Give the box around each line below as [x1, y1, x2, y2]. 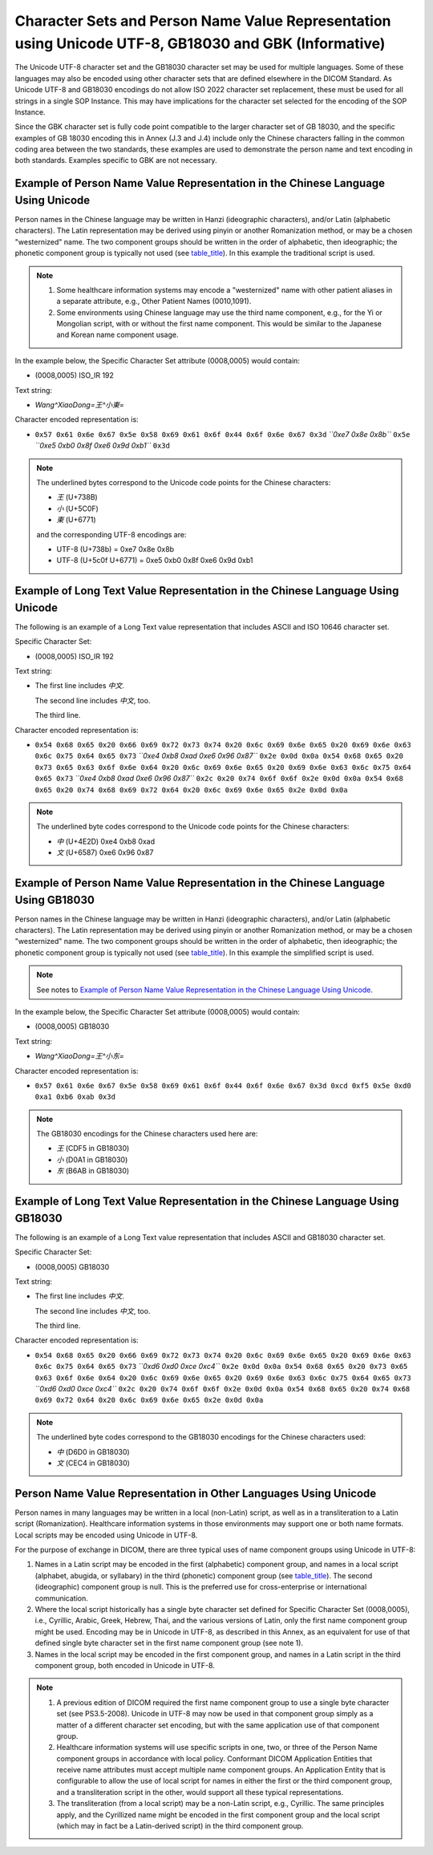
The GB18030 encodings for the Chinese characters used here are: [36, 1129, 258, 1139]
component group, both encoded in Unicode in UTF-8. [34, 1660, 216, 1670]
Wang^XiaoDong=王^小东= [34, 1051, 124, 1061]
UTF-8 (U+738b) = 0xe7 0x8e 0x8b [56, 544, 175, 553]
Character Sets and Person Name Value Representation [14, 12, 392, 30]
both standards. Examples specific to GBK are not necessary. [14, 156, 217, 165]
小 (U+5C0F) [56, 504, 99, 513]
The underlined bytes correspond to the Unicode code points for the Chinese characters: [36, 478, 331, 487]
